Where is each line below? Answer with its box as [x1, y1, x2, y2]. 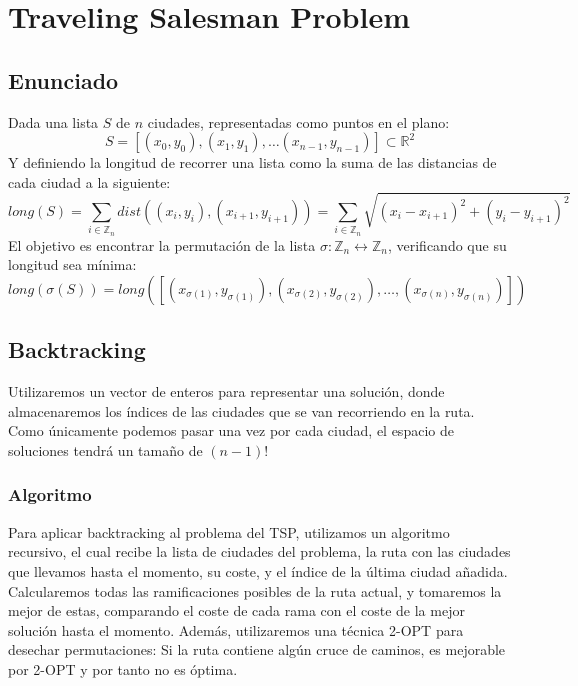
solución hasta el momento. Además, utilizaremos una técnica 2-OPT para [8, 619, 464, 640]
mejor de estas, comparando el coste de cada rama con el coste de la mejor [8, 600, 465, 621]
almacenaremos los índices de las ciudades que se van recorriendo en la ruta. [8, 400, 475, 421]
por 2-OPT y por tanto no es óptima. [8, 658, 238, 679]
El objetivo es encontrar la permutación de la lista [8, 234, 316, 255]
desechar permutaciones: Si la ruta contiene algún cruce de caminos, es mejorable [8, 639, 506, 660]
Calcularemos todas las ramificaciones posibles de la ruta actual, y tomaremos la [8, 580, 502, 601]
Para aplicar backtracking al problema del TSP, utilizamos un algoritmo [8, 521, 450, 542]
